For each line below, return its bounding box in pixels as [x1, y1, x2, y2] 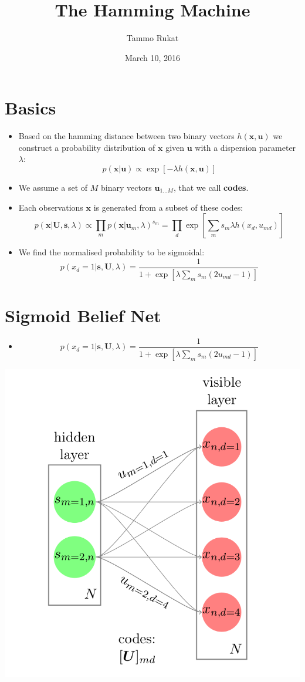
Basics [5, 96, 56, 120]
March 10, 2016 [124, 51, 181, 63]
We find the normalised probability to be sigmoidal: [18, 246, 205, 258]
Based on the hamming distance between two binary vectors [18, 130, 235, 142]
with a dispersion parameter [195, 141, 296, 153]
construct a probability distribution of [18, 141, 155, 153]
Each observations [18, 201, 83, 213]
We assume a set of [18, 181, 88, 194]
